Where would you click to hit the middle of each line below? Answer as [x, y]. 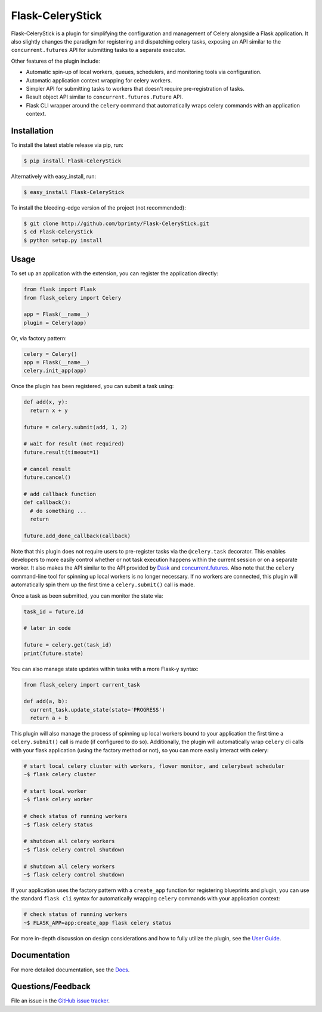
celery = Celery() [50, 354]
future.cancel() [47, 477]
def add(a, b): [46, 701]
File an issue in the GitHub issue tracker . [61, 1001]
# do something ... [58, 511]
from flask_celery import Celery [72, 298]
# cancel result [47, 469]
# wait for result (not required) [74, 444]
